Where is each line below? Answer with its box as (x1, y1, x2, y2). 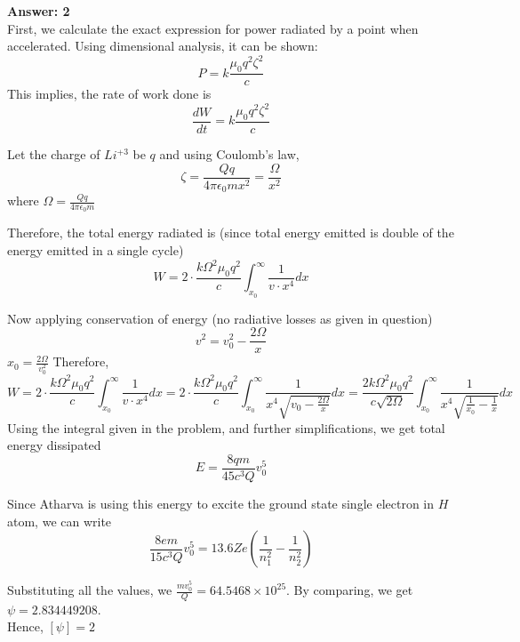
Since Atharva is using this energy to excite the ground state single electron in (7, 494, 435, 512)
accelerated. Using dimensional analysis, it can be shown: (7, 36, 318, 55)
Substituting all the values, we (7, 581, 172, 599)
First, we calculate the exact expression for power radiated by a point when (7, 19, 419, 37)
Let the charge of (7, 145, 100, 164)
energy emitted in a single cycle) (7, 240, 184, 259)
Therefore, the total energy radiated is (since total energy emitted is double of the (7, 223, 454, 242)
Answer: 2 (7, 2, 70, 20)
